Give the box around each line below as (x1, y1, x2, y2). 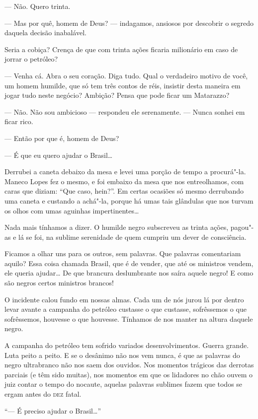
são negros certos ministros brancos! (4, 278, 114, 288)
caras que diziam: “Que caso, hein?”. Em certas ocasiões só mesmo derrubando (4, 186, 244, 196)
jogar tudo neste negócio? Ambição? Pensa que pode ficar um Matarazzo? (4, 90, 230, 100)
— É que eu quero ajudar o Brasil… (4, 149, 113, 160)
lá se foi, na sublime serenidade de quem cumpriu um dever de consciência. (18, 231, 247, 242)
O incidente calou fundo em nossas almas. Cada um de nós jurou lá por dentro (4, 294, 244, 304)
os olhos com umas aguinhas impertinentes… (4, 205, 139, 215)
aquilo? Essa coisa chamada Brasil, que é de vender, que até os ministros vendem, (4, 258, 254, 268)
